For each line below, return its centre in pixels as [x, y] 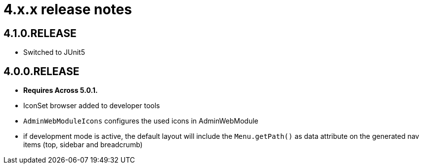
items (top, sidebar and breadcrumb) [83, 145]
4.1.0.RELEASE [40, 33]
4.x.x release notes [68, 9]
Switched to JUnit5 [54, 52]
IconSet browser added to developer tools [92, 106]
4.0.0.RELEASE [42, 71]
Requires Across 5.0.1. [61, 90]
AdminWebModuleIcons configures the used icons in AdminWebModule [141, 121]
